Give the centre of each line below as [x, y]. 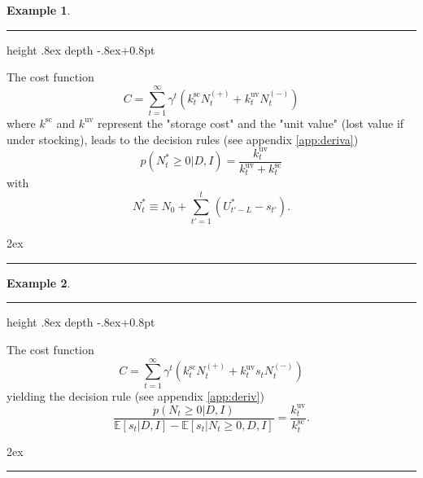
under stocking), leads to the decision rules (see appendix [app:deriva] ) [183, 139]
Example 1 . [39, 10]
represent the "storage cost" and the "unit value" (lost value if [251, 123]
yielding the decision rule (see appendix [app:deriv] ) [135, 395]
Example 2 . [39, 282]
